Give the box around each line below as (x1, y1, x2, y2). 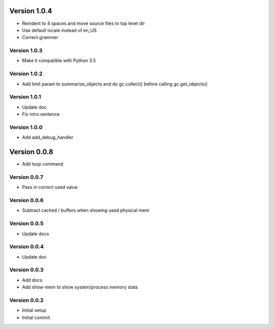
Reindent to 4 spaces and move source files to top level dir (22, 20, 145, 26)
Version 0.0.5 (9, 220, 44, 227)
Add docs (22, 277, 43, 283)
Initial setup (22, 307, 47, 313)
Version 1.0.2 (9, 70, 43, 77)
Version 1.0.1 (9, 93, 41, 101)
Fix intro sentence (22, 111, 60, 117)
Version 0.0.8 (9, 148, 53, 156)
